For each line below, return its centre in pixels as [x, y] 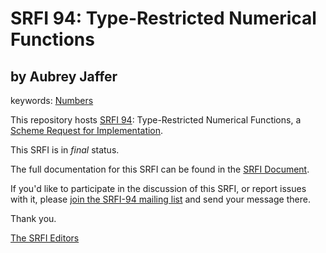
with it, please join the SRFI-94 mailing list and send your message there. [160, 199]
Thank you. [33, 218]
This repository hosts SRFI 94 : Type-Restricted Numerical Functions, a [156, 120]
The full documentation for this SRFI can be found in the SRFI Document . [160, 169]
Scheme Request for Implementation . [87, 130]
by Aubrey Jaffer [64, 76]
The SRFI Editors [45, 238]
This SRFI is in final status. [65, 150]
